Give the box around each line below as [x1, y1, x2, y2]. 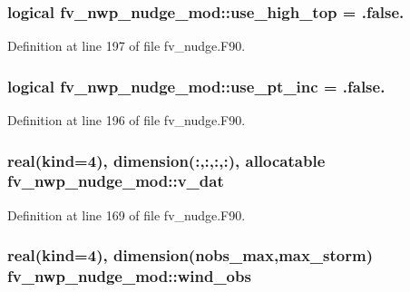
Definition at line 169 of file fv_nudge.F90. [7, 205, 246, 224]
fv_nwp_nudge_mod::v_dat [7, 170, 224, 192]
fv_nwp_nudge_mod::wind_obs [7, 265, 251, 287]
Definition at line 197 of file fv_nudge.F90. [7, 36, 246, 55]
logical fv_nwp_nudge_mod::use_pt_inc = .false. [7, 74, 386, 97]
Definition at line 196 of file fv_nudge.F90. [7, 111, 246, 130]
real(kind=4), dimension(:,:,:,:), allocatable [7, 149, 326, 171]
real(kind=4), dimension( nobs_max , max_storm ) [7, 244, 373, 267]
